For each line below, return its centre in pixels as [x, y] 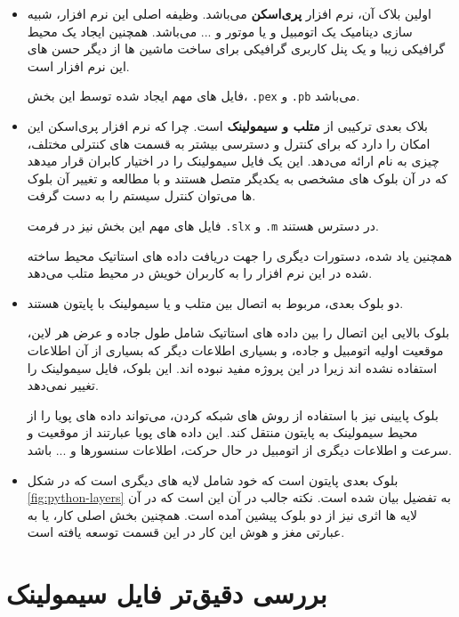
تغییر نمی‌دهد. [63, 385]
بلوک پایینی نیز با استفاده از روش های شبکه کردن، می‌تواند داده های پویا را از [233, 414]
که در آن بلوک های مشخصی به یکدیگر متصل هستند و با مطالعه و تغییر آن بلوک [238, 178]
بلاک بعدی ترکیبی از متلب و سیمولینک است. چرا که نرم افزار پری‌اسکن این [227, 126]
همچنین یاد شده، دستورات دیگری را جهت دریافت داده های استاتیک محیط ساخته [240, 255]
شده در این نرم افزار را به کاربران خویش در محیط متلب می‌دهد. [200, 273]
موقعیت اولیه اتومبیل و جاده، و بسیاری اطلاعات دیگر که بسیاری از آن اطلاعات [235, 350]
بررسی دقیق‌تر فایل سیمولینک [167, 593]
